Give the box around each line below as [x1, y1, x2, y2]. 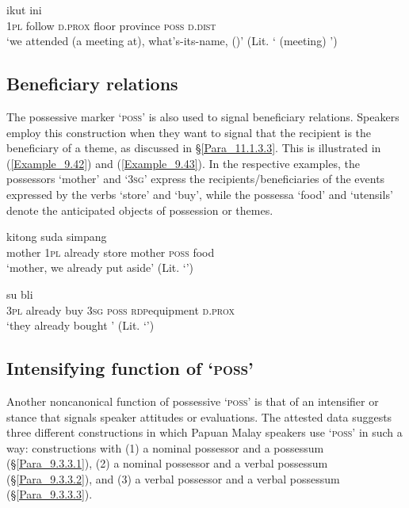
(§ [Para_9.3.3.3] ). [6, 486, 93, 502]
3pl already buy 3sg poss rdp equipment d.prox [6, 301, 235, 318]
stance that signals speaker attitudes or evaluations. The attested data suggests [6, 408, 392, 425]
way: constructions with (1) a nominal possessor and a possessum [6, 439, 324, 456]
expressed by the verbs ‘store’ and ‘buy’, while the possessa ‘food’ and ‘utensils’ [6, 185, 393, 202]
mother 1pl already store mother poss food [6, 243, 215, 260]
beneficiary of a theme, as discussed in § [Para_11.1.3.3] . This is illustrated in [6, 139, 381, 156]
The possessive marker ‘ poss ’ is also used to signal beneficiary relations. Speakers [6, 108, 399, 124]
